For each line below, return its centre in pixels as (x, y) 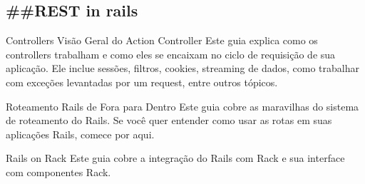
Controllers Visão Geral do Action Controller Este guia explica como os (162, 40)
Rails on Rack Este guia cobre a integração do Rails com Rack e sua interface (175, 158)
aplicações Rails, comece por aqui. (80, 134)
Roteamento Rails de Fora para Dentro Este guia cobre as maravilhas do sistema (182, 106)
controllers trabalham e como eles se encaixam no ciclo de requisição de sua (171, 54)
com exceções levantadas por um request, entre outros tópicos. (142, 82)
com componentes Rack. (58, 172)
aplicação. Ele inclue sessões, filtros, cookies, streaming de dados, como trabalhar (182, 68)
